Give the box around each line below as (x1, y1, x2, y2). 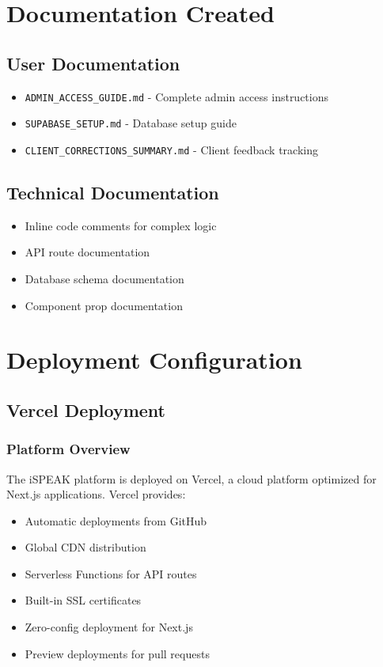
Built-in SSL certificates (25, 592, 142, 608)
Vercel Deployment (6, 397, 165, 422)
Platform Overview (6, 439, 131, 459)
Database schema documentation (25, 270, 184, 286)
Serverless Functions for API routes (25, 565, 197, 582)
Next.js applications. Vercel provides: (6, 486, 186, 502)
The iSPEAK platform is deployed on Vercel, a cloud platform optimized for (6, 470, 377, 487)
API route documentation (25, 244, 150, 260)
